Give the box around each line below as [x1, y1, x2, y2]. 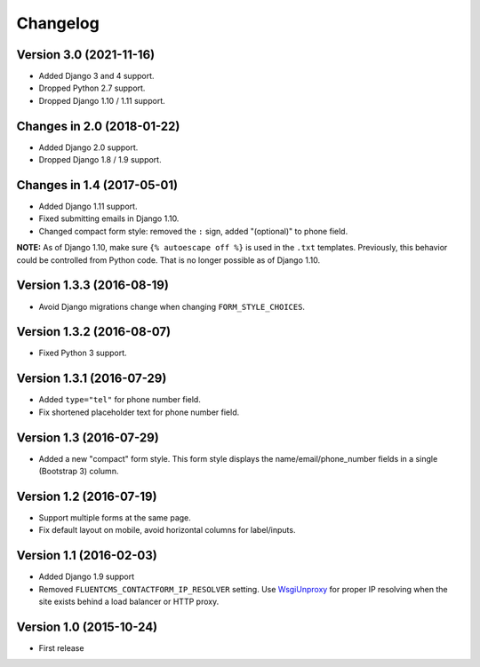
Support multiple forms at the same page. [38, 512, 191, 523]
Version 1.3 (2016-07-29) [16, 430, 159, 445]
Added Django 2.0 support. [38, 142, 139, 153]
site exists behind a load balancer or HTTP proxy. [38, 596, 220, 607]
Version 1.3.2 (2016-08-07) [16, 324, 172, 339]
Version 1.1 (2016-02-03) [16, 548, 157, 563]
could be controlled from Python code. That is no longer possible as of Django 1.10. [16, 254, 320, 266]
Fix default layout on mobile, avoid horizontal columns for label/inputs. [38, 525, 296, 536]
